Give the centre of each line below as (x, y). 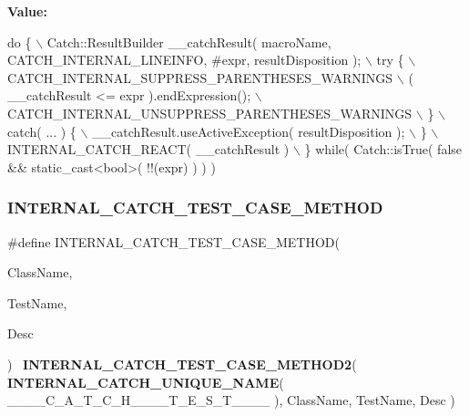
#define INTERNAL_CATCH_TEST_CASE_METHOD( (173, 241)
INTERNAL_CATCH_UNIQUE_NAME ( (146, 382)
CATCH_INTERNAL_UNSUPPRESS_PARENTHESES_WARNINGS (210, 113)
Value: (27, 11)
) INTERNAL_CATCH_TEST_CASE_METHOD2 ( (182, 364)
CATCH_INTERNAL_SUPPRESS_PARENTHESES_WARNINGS (200, 77)
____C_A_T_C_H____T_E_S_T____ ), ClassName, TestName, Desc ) (231, 400)
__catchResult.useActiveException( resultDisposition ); (249, 131)
